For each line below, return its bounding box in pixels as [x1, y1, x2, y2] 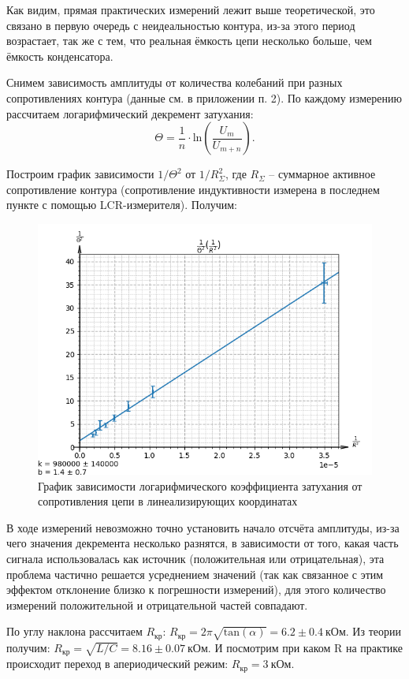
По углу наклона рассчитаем [6, 623, 143, 640]
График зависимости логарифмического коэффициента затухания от [38, 477, 363, 494]
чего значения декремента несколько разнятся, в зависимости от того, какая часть [6, 535, 399, 551]
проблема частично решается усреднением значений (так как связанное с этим [6, 565, 384, 582]
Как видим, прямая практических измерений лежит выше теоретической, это [6, 2, 375, 17]
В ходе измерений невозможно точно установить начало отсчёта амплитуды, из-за [6, 519, 400, 535]
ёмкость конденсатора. [6, 47, 113, 64]
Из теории [352, 623, 401, 640]
